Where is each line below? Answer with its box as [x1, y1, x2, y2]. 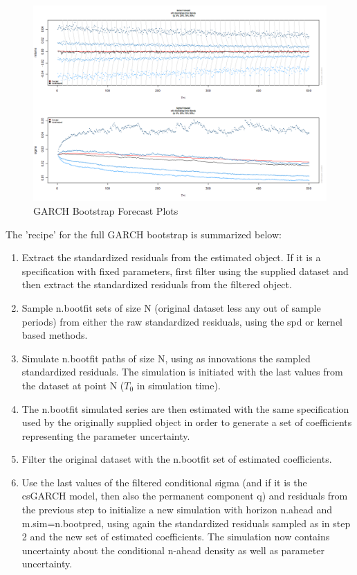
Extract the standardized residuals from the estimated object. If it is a [21, 250, 321, 265]
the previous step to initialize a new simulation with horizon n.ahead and [21, 502, 333, 517]
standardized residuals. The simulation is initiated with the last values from [21, 364, 343, 379]
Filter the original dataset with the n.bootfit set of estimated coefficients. [21, 452, 332, 466]
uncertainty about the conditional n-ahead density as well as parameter [21, 542, 324, 557]
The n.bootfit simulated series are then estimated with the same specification [21, 401, 349, 416]
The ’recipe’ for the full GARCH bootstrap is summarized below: [6, 227, 282, 241]
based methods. [21, 328, 88, 342]
